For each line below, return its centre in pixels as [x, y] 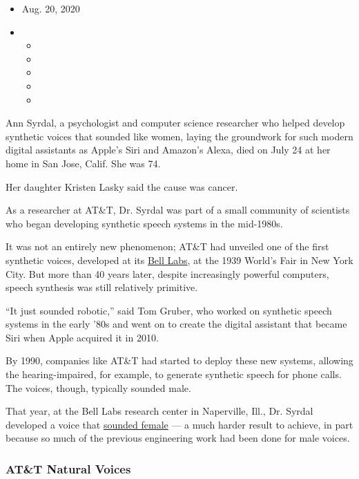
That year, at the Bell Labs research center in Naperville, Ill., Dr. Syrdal [159, 411]
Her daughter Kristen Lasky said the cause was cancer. [122, 186]
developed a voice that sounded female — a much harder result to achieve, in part [179, 424]
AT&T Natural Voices [68, 468]
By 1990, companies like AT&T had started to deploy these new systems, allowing [179, 360]
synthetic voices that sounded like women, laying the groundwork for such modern [179, 136]
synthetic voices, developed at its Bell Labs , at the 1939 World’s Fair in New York [179, 260]
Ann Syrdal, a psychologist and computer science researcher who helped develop [175, 123]
